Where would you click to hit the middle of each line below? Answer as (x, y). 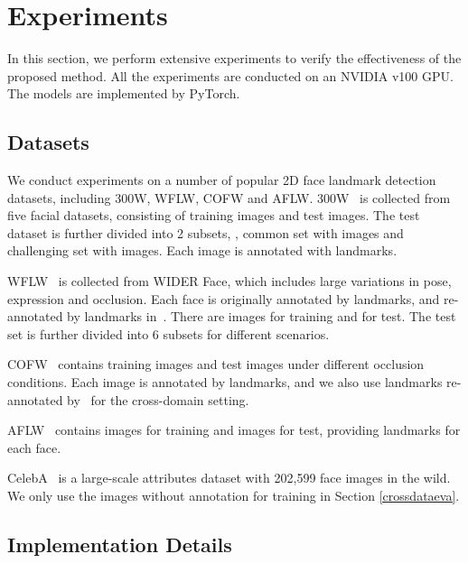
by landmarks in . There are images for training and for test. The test (262, 316)
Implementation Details (120, 544)
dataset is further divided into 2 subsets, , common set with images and (206, 232)
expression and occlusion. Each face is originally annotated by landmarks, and (224, 298)
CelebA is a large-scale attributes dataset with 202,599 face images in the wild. (229, 478)
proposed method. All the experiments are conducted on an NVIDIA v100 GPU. (230, 75)
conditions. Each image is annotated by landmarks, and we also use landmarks (225, 382)
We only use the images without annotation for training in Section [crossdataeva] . (234, 496)
